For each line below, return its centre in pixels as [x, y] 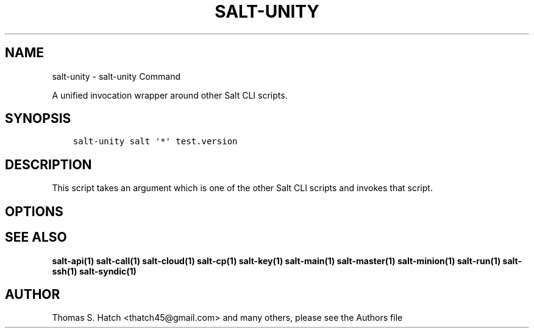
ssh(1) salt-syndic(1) [94, 271]
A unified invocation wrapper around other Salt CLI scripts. [170, 95]
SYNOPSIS [38, 119]
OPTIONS [34, 211]
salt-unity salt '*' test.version [155, 142]
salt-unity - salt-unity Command [116, 76]
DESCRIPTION [48, 164]
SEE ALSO [36, 237]
